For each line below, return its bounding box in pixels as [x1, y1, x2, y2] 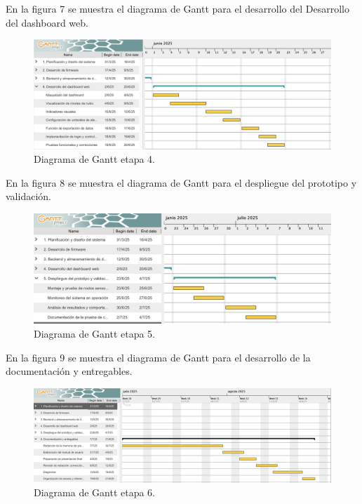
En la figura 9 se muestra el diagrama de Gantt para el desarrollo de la [6, 350, 311, 364]
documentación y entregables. [6, 364, 133, 378]
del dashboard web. [6, 15, 88, 29]
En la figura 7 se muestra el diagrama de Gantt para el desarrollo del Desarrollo [6, 1, 349, 15]
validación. [6, 189, 51, 204]
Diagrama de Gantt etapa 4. [34, 152, 155, 166]
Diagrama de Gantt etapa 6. [34, 485, 155, 500]
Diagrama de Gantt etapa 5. [34, 326, 155, 341]
